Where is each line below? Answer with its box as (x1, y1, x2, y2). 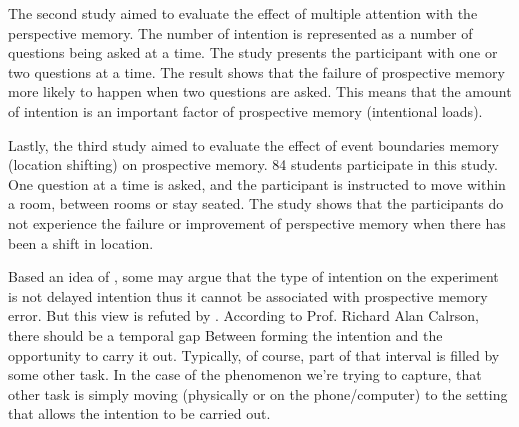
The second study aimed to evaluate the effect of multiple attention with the (8, 3, 478, 23)
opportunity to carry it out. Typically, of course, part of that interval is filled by (8, 344, 500, 365)
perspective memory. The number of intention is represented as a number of (8, 22, 473, 43)
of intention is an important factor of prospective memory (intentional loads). (8, 100, 483, 121)
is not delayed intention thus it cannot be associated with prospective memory (8, 285, 488, 306)
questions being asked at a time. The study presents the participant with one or (8, 42, 498, 63)
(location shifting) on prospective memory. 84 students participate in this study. (8, 154, 498, 175)
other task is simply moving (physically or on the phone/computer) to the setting (8, 383, 508, 404)
